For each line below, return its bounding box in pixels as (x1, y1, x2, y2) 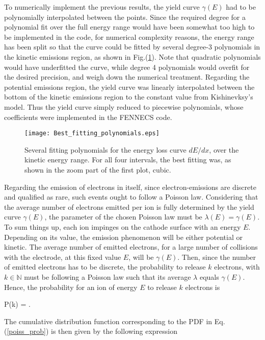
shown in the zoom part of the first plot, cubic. (24, 164, 171, 175)
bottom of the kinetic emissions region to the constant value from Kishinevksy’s (4, 91, 253, 102)
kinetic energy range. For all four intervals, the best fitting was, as (24, 154, 231, 165)
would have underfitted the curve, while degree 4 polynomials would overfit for (4, 61, 250, 72)
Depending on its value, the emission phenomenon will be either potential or (4, 231, 243, 242)
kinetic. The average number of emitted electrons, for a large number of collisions (4, 241, 258, 252)
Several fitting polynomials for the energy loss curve (24, 144, 187, 155)
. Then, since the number (177, 251, 256, 262)
